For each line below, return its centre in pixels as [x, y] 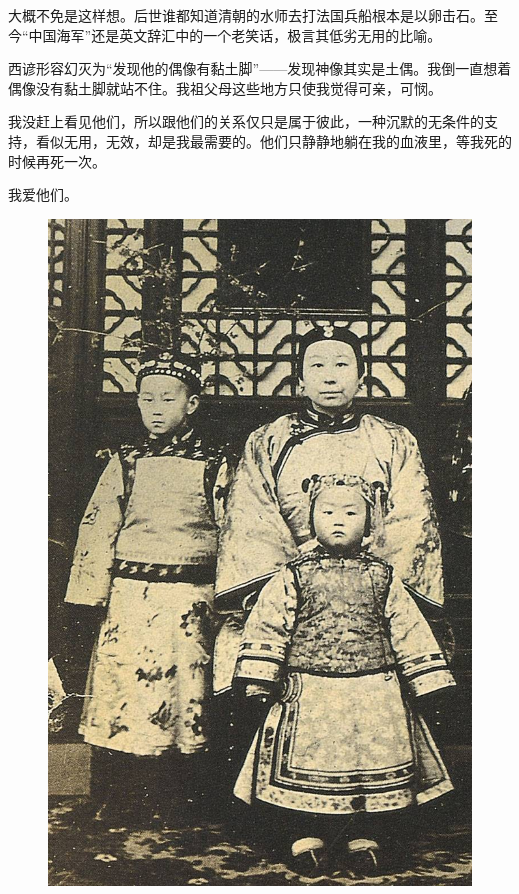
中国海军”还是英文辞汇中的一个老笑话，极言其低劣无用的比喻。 [235, 34]
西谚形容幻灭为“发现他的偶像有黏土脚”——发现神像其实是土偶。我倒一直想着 [260, 68]
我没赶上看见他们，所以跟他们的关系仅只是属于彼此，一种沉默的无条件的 [246, 121]
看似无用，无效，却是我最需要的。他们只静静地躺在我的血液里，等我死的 [273, 140]
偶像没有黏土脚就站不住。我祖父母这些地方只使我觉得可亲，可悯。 [225, 87]
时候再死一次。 [57, 160]
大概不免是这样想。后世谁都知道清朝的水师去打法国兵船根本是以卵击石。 [246, 15]
